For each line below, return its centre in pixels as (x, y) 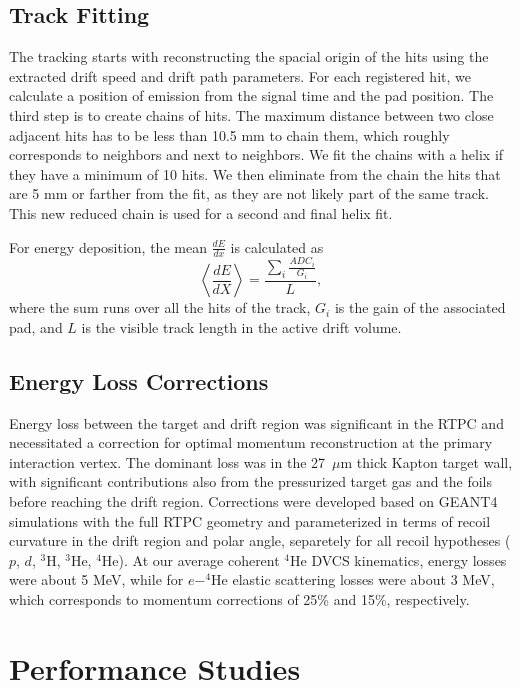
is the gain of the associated (420, 307)
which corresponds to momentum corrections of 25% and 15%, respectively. (239, 598)
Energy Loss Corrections (139, 380)
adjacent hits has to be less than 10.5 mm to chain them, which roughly (229, 134)
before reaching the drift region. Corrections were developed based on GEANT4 (253, 501)
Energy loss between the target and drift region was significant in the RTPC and (256, 422)
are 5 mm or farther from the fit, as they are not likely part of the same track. (249, 193)
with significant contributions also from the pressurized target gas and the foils (250, 481)
